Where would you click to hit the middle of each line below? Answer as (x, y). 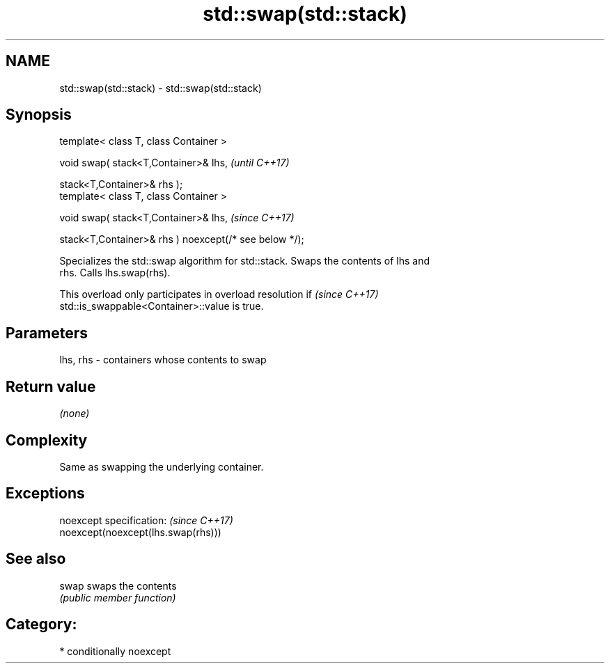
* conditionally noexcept (115, 651)
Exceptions (45, 494)
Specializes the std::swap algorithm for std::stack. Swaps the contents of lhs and (244, 261)
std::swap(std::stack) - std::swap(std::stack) (161, 88)
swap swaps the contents (118, 585)
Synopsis (39, 115)
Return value (51, 386)
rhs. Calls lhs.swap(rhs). (115, 273)
